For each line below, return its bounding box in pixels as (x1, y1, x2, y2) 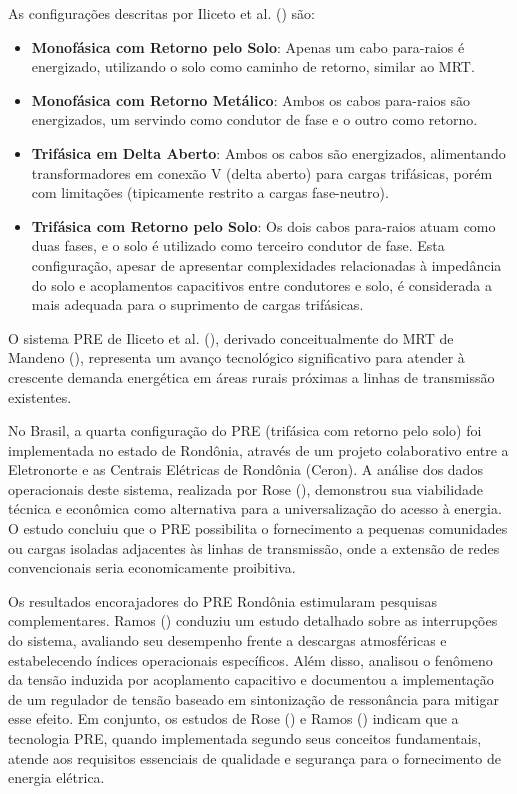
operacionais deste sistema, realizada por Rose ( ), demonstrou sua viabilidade (8, 478, 483, 499)
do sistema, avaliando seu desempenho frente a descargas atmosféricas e (8, 630, 447, 651)
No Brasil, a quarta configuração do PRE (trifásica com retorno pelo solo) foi (8, 420, 482, 441)
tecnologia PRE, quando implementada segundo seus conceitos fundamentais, (8, 728, 482, 748)
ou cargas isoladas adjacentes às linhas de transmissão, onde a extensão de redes (8, 537, 500, 558)
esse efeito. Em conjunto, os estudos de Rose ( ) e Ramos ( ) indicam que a (8, 708, 459, 729)
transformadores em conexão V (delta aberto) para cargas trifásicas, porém (31, 162, 493, 183)
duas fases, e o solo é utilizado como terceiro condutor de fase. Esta (31, 235, 445, 256)
